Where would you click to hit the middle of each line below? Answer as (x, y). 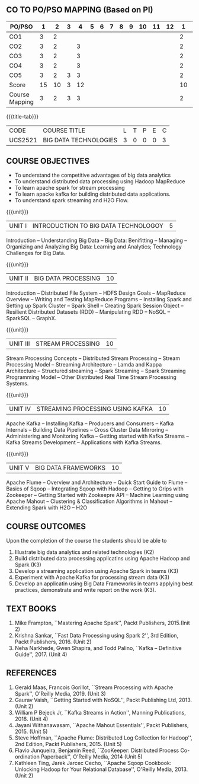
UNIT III (20, 344)
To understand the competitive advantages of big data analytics (93, 175)
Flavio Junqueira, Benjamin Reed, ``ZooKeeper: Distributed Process (97, 750)
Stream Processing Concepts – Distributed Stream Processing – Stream (93, 358)
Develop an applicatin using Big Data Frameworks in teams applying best (104, 584)
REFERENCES (32, 673)
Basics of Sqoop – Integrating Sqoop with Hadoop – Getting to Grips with (95, 489)
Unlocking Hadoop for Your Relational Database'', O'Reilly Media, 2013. (101, 769)
